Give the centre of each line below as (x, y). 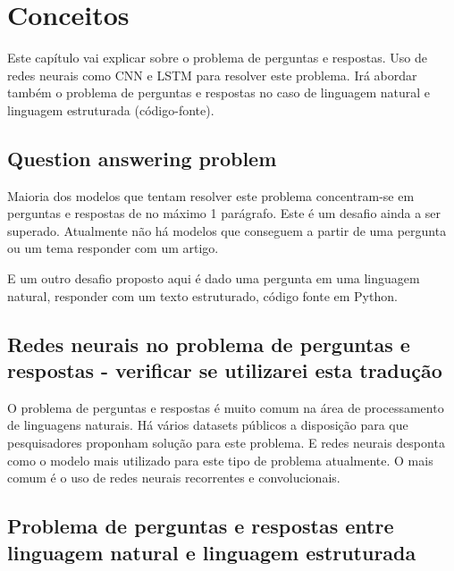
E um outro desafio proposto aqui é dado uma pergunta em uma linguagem (214, 278)
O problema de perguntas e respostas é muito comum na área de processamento (226, 407)
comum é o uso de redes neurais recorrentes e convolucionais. (174, 478)
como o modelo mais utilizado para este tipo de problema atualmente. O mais (220, 460)
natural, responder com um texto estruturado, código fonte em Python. (202, 295)
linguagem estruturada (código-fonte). (111, 109)
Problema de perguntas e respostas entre (201, 526)
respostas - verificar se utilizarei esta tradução (225, 370)
